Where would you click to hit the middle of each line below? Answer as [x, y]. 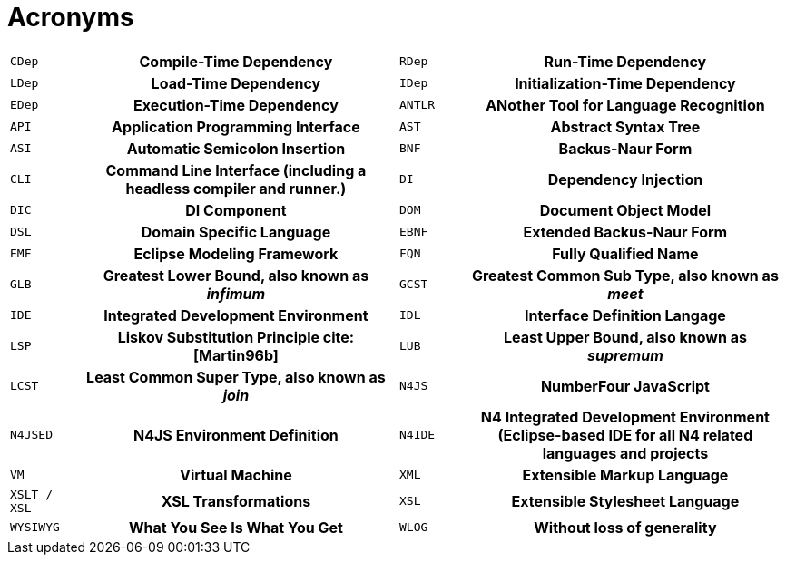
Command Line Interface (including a [236, 170]
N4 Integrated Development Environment [625, 417]
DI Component [236, 210]
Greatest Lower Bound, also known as [236, 275]
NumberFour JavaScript [625, 386]
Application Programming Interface [236, 126]
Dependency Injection [625, 179]
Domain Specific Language [236, 232]
